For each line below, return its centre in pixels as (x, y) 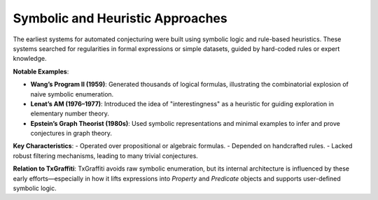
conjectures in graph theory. (71, 134)
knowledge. (30, 59)
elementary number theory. (70, 114)
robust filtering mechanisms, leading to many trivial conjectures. (106, 156)
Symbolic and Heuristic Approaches (120, 18)
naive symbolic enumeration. (72, 94)
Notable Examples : (41, 71)
